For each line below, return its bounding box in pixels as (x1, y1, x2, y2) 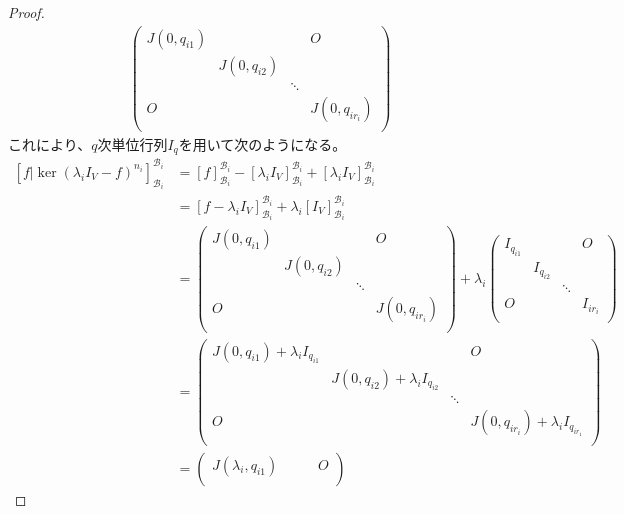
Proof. (8, 2, 45, 22)
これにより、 (8, 133, 92, 154)
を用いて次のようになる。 (178, 133, 347, 154)
